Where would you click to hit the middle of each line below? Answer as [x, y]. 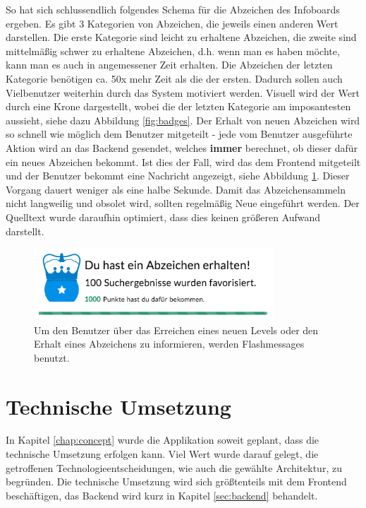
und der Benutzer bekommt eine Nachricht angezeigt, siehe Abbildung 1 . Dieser [178, 176]
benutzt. [52, 357]
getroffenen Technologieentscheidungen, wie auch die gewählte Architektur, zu [174, 467]
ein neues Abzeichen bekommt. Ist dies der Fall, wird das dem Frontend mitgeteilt [183, 161]
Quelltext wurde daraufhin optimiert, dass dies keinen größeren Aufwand [163, 217]
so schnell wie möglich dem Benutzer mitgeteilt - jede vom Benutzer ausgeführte [179, 134]
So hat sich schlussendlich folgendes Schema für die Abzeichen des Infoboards [173, 9]
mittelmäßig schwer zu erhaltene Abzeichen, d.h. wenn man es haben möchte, [173, 51]
